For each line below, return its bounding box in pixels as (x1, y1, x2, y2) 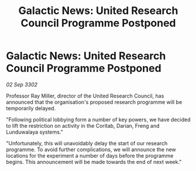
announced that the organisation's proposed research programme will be (6, 98, 183, 106)
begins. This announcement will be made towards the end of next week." (6, 158, 182, 165)
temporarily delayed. (6, 104, 56, 111)
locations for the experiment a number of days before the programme (6, 152, 174, 159)
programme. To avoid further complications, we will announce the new (6, 146, 177, 153)
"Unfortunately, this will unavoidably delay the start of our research (6, 139, 168, 146)
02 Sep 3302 (6, 81, 38, 88)
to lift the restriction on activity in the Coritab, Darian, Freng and (6, 122, 160, 129)
